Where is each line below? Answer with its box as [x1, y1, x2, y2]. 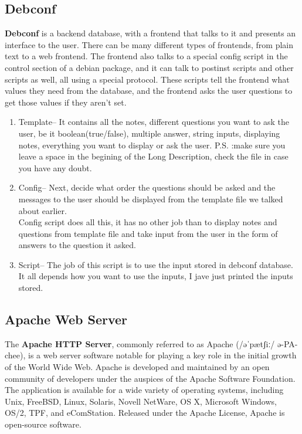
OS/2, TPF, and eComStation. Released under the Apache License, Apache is [5, 406, 285, 419]
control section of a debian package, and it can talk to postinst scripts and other [5, 61, 294, 73]
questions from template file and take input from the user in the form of [18, 227, 278, 239]
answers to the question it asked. [18, 239, 137, 251]
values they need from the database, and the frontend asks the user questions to [5, 84, 293, 97]
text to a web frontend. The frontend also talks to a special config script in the [5, 50, 288, 62]
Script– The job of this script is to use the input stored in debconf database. [18, 258, 293, 270]
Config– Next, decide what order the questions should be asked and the [18, 181, 276, 194]
